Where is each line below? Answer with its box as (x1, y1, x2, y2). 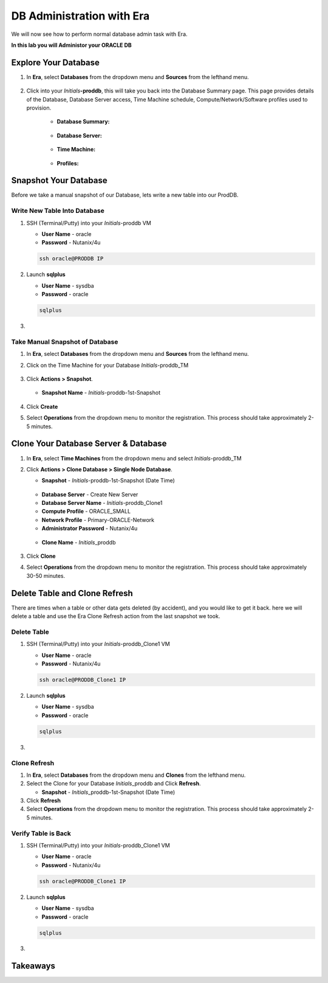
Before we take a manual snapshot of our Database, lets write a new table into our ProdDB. (11, 192, 239, 199)
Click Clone (26, 552, 56, 560)
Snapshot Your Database (11, 175, 108, 186)
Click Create (26, 403, 58, 410)
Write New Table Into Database (11, 207, 104, 215)
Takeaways (11, 961, 56, 971)
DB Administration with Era (11, 9, 150, 23)
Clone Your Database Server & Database (11, 439, 167, 449)
